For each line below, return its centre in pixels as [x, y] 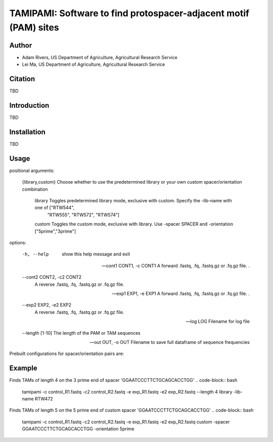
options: [18, 242]
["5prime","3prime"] [55, 231]
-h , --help [35, 254]
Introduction [29, 105]
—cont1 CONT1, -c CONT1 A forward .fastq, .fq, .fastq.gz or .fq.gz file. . [175, 266]
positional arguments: [32, 170]
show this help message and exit [96, 254]
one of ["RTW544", [55, 208]
